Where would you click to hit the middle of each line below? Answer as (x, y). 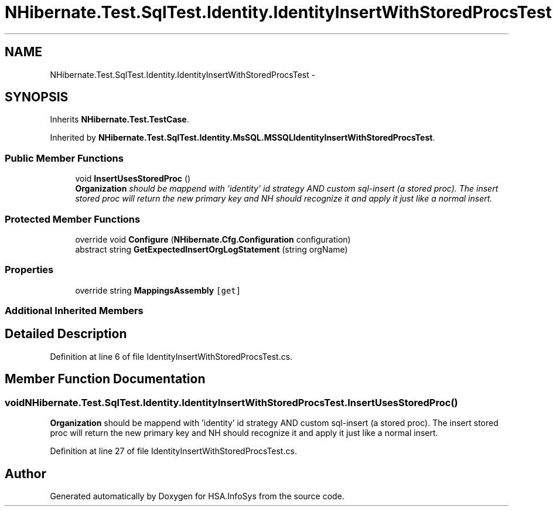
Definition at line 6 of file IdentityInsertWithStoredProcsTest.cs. (171, 356)
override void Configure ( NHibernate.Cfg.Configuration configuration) (213, 239)
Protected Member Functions (73, 219)
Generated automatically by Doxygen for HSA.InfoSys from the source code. (197, 496)
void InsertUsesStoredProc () (133, 179)
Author (25, 473)
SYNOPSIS (37, 97)
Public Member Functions (64, 158)
